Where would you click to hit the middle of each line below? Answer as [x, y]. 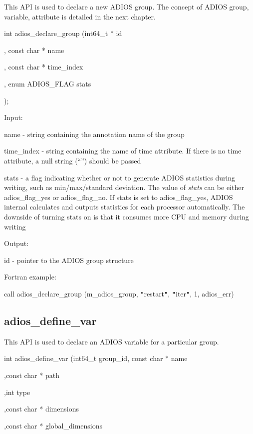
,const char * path [32, 375]
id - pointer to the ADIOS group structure [69, 260]
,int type [17, 392]
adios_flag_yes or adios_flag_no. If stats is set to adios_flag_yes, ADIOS [119, 197]
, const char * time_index [44, 67]
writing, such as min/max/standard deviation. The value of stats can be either [124, 187]
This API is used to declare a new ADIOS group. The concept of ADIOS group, [126, 6]
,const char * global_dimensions [53, 425]
